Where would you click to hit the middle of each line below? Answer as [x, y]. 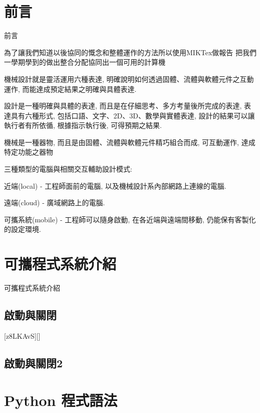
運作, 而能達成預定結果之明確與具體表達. [70, 89]
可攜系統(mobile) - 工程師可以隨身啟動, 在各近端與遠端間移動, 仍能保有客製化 [130, 219]
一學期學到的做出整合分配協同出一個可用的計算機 [85, 62]
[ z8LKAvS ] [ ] [22, 335]
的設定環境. [23, 229]
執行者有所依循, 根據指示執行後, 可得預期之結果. [83, 125]
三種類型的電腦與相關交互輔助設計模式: [68, 169]
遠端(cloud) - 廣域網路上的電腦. [55, 202]
